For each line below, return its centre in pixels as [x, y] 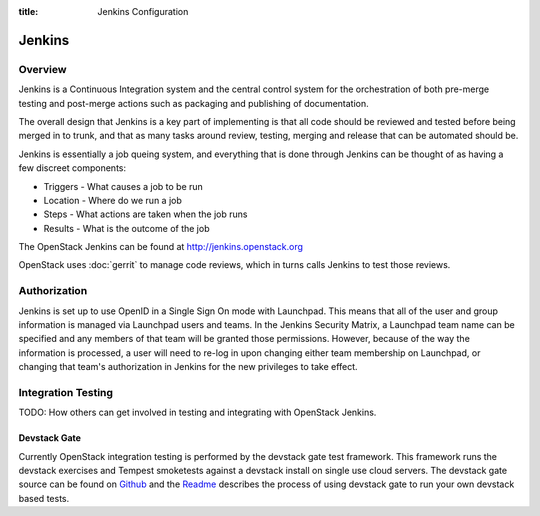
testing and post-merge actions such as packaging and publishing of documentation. [193, 103]
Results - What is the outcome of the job [126, 228]
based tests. [44, 498]
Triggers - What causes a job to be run [123, 186]
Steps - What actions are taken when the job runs [145, 214]
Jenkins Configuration [143, 11]
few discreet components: [72, 168]
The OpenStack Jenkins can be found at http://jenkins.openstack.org [161, 247]
